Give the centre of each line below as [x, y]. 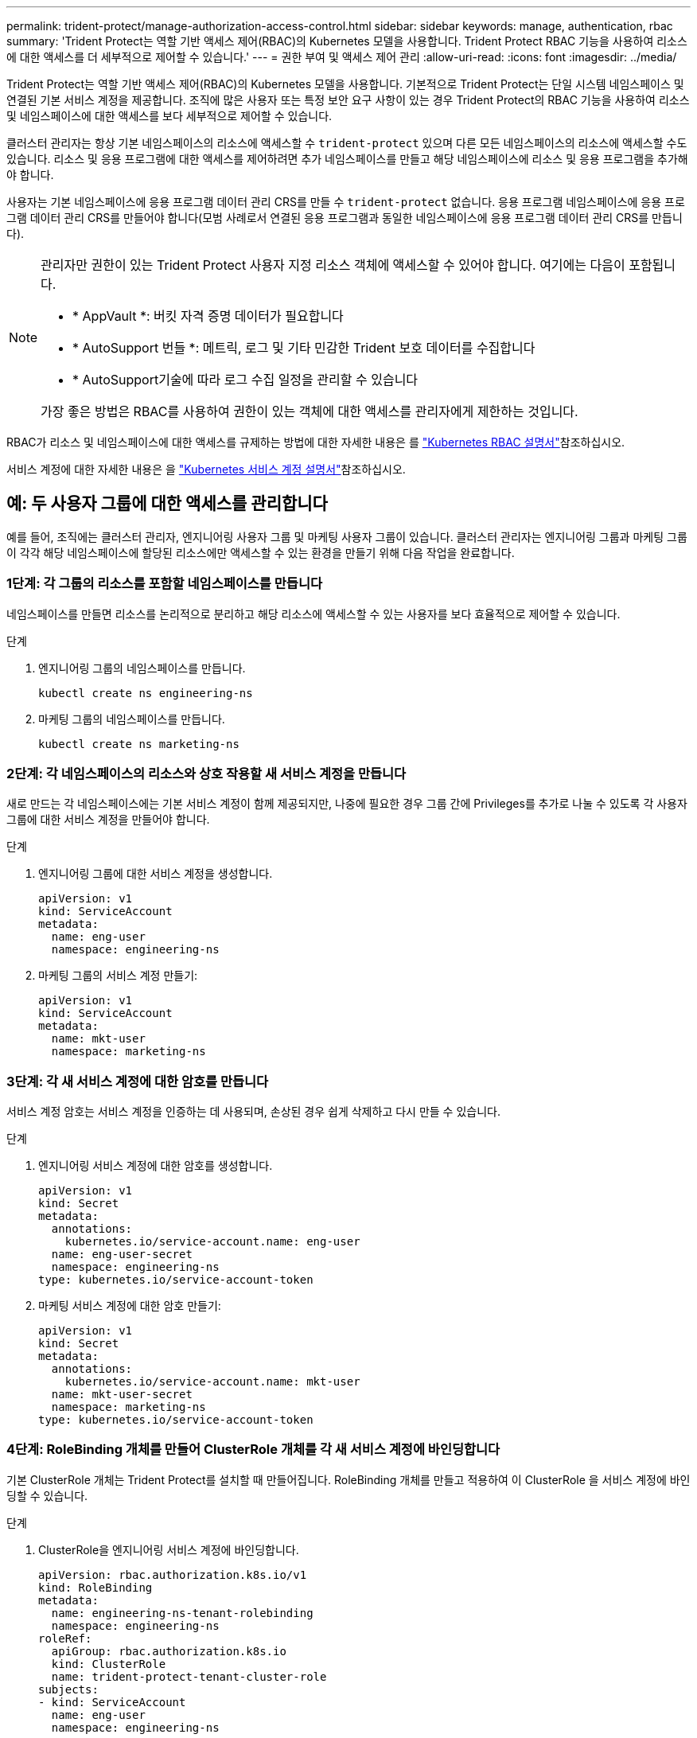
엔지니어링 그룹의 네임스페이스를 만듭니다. [142, 668]
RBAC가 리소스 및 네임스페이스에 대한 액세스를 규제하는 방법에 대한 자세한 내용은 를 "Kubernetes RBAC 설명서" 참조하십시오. [316, 442]
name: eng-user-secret [122, 1255]
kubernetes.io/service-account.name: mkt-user [212, 1382]
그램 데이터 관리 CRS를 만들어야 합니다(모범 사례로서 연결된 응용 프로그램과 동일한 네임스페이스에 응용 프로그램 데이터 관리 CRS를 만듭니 [345, 218]
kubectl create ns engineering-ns [146, 693]
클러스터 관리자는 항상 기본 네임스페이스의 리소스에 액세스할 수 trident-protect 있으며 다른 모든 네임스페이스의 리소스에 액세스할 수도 [347, 143]
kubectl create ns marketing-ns [139, 744]
